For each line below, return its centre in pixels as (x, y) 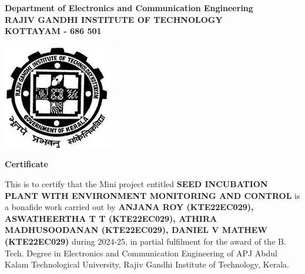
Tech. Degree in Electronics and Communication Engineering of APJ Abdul (141, 253)
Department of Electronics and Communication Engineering (129, 8)
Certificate (26, 164)
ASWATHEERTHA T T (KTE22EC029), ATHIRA (111, 218)
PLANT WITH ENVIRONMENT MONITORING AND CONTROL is (152, 195)
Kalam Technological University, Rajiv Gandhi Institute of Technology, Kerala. (147, 264)
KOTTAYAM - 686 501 (53, 31)
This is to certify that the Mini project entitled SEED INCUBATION (136, 183)
